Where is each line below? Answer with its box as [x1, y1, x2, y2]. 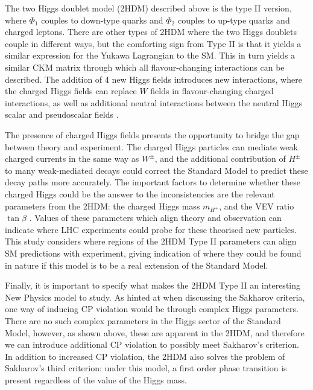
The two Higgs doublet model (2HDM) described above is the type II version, [5, 2, 292, 14]
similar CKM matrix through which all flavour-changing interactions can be [5, 60, 285, 73]
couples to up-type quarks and [177, 13, 290, 26]
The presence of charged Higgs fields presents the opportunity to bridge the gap [5, 128, 300, 141]
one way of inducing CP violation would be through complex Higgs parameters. [5, 302, 299, 315]
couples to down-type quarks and [41, 13, 163, 26]
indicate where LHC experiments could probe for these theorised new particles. [5, 223, 297, 235]
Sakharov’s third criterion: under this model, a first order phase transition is [5, 362, 287, 374]
